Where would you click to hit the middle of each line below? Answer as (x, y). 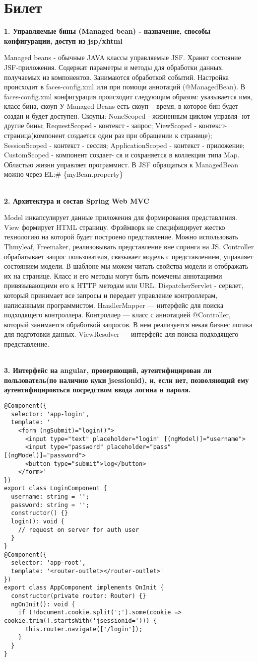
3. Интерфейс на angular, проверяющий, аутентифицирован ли (108, 370)
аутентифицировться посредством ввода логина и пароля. (97, 390)
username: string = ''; (50, 497)
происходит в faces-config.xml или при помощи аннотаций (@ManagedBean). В (125, 87)
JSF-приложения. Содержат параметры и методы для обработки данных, (114, 67)
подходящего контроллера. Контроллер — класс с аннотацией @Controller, (117, 315)
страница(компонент (35, 135)
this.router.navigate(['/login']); (84, 629)
